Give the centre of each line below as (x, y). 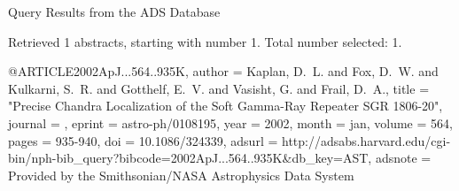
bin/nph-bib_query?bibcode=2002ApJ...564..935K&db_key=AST (188, 158)
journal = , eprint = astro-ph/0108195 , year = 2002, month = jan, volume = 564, (230, 122)
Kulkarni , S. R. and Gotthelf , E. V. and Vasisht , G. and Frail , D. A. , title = (219, 88)
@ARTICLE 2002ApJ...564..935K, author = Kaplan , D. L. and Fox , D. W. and (223, 71)
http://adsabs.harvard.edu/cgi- (366, 140)
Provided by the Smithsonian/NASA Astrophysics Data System (181, 175)
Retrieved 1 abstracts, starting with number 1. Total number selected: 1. (205, 41)
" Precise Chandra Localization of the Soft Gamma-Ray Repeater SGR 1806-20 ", (226, 106)
